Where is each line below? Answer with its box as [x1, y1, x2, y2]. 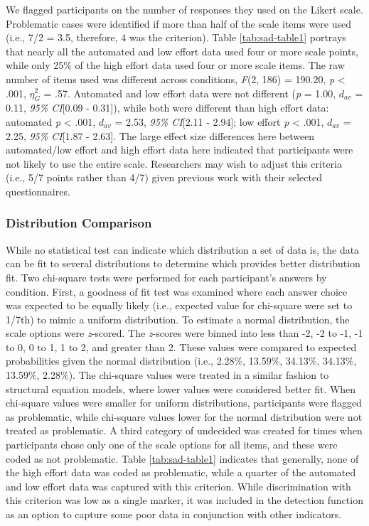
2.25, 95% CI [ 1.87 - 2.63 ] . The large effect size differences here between [6, 128, 315, 143]
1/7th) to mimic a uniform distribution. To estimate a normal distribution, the [6, 311, 350, 326]
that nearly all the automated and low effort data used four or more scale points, [6, 43, 358, 58]
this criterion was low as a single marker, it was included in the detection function [6, 493, 363, 508]
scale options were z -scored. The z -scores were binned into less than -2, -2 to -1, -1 [6, 326, 363, 340]
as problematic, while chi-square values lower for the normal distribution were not [6, 409, 363, 424]
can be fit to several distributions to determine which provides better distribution [6, 256, 360, 271]
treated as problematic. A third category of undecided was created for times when [6, 423, 363, 438]
